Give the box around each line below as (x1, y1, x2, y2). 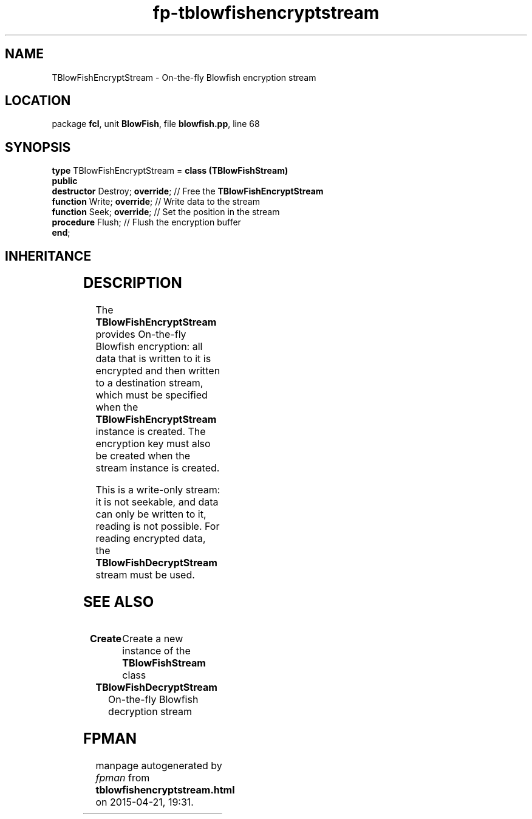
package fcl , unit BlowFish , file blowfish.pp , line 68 (52, 118, 260, 129)
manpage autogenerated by (95, 759, 222, 772)
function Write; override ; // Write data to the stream (52, 196, 260, 207)
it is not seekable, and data (95, 496, 219, 509)
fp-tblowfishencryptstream (152, 2, 380, 23)
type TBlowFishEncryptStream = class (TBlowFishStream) (52, 165, 288, 176)
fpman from (95, 771, 150, 784)
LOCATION (5, 93, 71, 109)
